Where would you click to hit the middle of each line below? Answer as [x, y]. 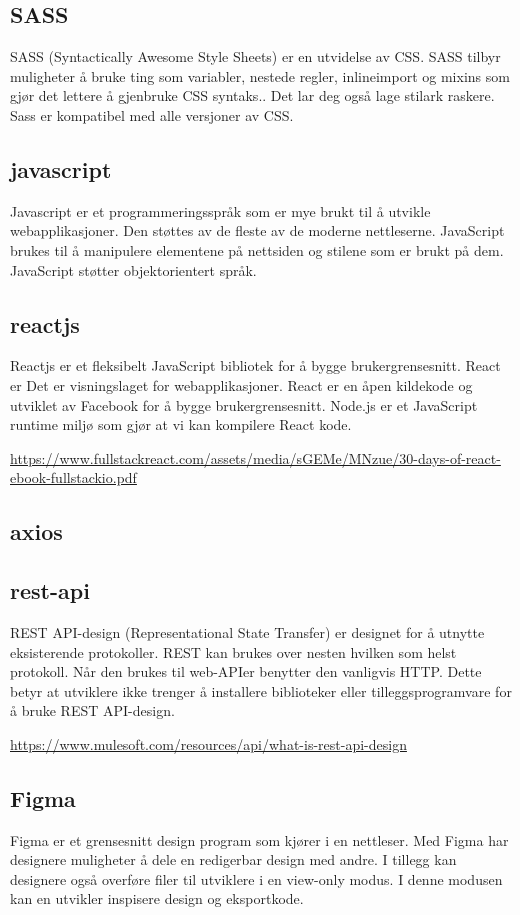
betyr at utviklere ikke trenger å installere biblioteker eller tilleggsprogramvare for [261, 690]
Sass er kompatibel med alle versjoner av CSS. [152, 114]
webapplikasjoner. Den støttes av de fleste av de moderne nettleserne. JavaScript [257, 230]
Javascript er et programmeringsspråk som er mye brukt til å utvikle [220, 210]
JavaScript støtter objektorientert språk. [133, 269]
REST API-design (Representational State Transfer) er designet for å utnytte [247, 631]
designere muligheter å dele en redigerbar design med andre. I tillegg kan [233, 859]
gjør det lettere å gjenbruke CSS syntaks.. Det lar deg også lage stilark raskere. [252, 95]
